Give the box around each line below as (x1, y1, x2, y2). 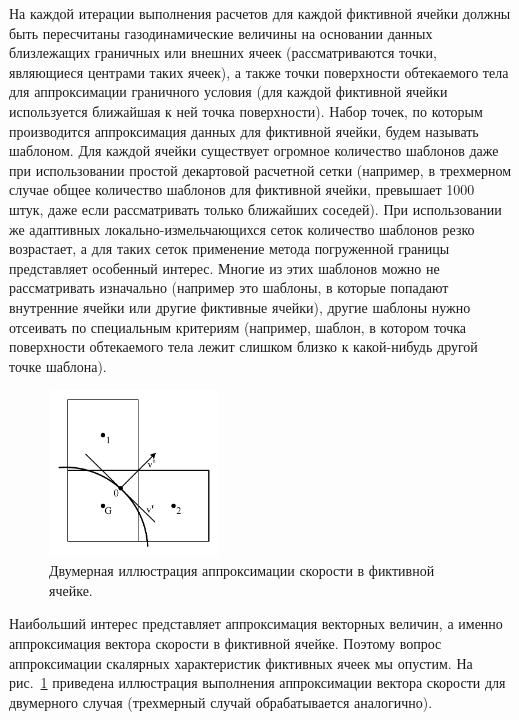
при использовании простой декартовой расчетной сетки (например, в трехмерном (9, 159, 512, 180)
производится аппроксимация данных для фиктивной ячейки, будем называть (9, 120, 479, 141)
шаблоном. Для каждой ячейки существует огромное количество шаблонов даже (9, 140, 499, 161)
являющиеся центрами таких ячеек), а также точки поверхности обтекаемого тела (9, 61, 509, 82)
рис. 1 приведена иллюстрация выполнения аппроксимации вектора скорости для (9, 672, 506, 693)
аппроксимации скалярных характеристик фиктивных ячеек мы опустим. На (9, 652, 473, 673)
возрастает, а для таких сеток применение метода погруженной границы (9, 238, 450, 259)
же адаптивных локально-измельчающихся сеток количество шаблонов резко (9, 218, 475, 239)
